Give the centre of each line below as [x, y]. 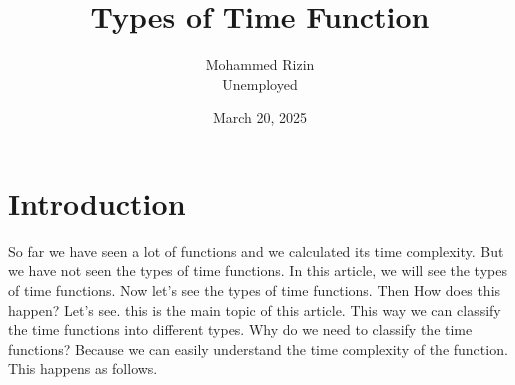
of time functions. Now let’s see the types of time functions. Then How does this [254, 290]
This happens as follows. [83, 368]
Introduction [97, 202]
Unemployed [260, 83]
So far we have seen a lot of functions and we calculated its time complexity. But [256, 250]
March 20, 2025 [260, 117]
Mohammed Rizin [260, 64]
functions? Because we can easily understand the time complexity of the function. [258, 348]
